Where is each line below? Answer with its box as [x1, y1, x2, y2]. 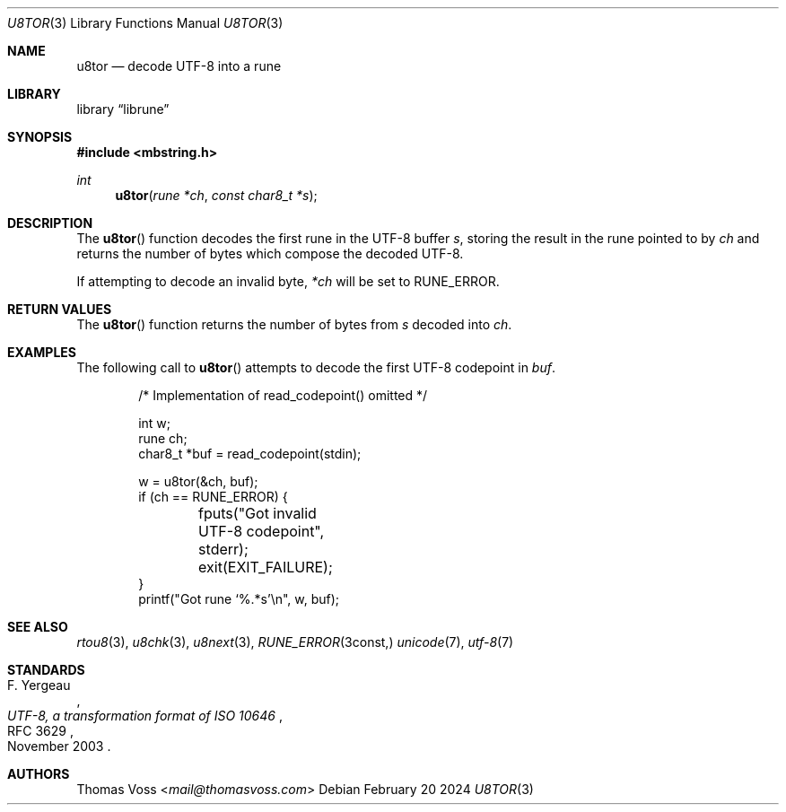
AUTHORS [7, 766, 70, 781]
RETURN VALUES [7, 301, 112, 317]
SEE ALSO [7, 619, 68, 634]
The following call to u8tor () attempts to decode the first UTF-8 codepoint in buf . [76, 360, 555, 375]
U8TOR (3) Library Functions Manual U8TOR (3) [7, 15, 284, 31]
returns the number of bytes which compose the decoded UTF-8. [76, 246, 464, 261]
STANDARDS [7, 662, 85, 677]
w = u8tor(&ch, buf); [138, 474, 258, 489]
